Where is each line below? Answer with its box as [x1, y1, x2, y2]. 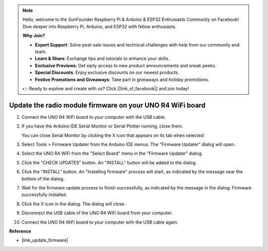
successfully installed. [21, 191, 67, 198]
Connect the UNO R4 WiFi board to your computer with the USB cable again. [21, 219, 179, 225]
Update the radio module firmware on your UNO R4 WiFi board [9, 101, 206, 109]
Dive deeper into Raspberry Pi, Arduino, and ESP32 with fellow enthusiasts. [22, 23, 177, 29]
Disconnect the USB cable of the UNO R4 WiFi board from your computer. [21, 210, 173, 216]
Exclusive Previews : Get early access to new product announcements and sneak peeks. [35, 63, 216, 68]
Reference [9, 228, 31, 234]
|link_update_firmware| [21, 237, 68, 243]
